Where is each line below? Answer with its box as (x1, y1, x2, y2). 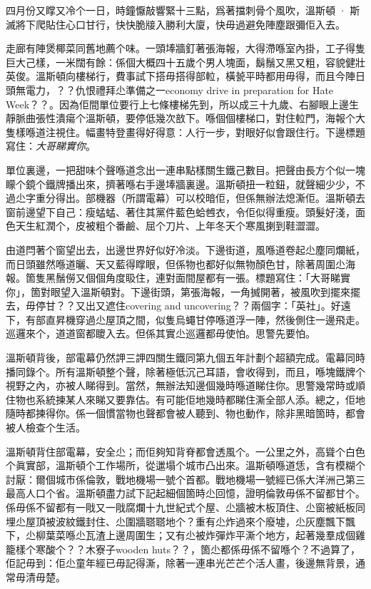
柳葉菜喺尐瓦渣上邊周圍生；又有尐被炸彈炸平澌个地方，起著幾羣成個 (35, 528, 355, 543)
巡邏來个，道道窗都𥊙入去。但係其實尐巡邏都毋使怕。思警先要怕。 (6, 326, 315, 341)
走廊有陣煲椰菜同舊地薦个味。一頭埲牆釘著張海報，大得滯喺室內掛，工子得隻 (6, 41, 365, 56)
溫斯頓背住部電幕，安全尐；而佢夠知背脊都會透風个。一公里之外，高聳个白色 (6, 444, 365, 459)
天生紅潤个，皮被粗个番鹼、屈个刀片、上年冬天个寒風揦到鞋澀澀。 (15, 218, 325, 233)
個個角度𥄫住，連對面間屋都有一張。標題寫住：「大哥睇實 (85, 270, 350, 285)
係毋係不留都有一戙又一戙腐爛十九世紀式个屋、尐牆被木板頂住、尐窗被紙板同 (6, 500, 365, 514)
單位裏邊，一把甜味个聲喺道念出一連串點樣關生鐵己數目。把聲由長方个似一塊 (6, 162, 365, 177)
